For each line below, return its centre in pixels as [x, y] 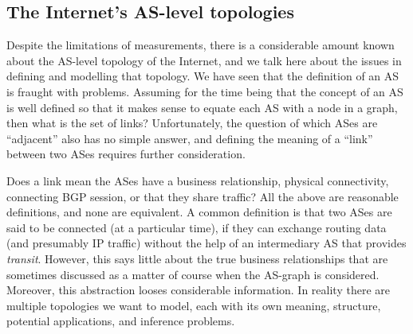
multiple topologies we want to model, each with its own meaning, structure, [194, 305]
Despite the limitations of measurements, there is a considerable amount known [201, 45]
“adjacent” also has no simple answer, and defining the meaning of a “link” [190, 138]
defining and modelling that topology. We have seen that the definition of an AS [203, 76]
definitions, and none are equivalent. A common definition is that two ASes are [199, 212]
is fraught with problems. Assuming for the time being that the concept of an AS [205, 91]
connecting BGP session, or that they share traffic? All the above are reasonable [203, 196]
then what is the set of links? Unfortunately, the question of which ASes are [192, 123]
